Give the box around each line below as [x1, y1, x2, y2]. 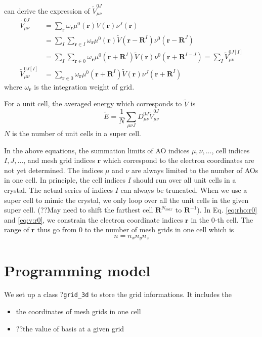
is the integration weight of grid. [34, 81, 135, 92]
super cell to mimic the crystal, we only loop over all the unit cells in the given [4, 194, 249, 205]
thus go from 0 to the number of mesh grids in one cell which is [37, 224, 234, 235]
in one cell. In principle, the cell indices [4, 175, 126, 185]
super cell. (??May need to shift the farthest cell [4, 204, 153, 215]
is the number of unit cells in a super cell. [12, 128, 141, 138]
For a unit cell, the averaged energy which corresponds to [4, 98, 182, 109]
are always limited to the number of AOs [131, 164, 258, 175]
